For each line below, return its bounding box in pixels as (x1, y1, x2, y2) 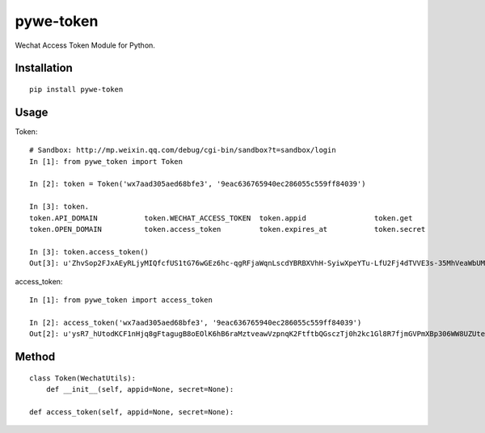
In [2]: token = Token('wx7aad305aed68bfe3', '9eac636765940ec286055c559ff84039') (29, 179, 366, 189)
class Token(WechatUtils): (29, 373, 137, 383)
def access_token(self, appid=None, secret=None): (29, 407, 234, 416)
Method (15, 350, 56, 364)
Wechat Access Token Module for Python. (15, 40, 155, 50)
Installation (15, 61, 73, 75)
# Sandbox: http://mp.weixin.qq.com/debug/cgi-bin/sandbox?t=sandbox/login (29, 145, 336, 155)
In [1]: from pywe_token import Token (29, 157, 183, 166)
